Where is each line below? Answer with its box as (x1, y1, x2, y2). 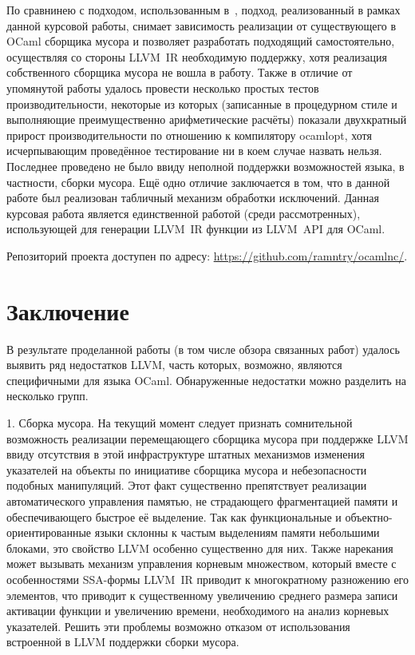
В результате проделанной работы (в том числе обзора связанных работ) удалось (6, 340, 400, 357)
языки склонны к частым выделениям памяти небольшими (94, 524, 380, 541)
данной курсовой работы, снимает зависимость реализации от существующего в (6, 17, 397, 34)
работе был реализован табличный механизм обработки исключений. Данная (6, 189, 379, 206)
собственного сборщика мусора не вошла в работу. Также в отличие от (6, 64, 353, 81)
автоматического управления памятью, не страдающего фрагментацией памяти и (6, 492, 398, 509)
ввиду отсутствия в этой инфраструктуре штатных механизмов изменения (6, 446, 365, 462)
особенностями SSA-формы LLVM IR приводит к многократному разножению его (6, 570, 409, 587)
